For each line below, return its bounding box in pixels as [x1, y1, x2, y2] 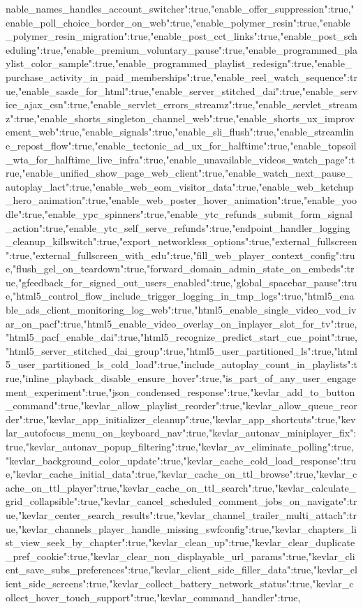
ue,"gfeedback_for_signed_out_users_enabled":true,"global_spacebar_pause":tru [6, 274, 357, 289]
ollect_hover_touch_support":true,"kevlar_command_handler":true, [6, 589, 301, 604]
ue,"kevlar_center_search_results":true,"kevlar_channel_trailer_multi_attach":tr [6, 507, 357, 522]
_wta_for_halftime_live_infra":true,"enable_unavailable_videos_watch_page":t [6, 152, 355, 166]
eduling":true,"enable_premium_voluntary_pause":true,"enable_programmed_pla [6, 42, 357, 57]
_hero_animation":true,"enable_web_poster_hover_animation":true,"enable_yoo [6, 193, 357, 207]
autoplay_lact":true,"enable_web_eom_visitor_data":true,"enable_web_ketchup [6, 179, 354, 193]
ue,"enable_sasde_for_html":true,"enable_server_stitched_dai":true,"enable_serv [6, 83, 357, 98]
